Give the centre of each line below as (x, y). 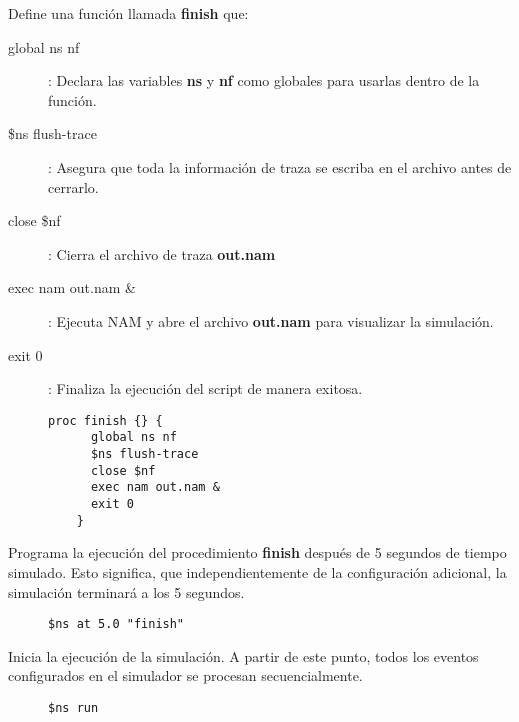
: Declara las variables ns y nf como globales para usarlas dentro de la (264, 80)
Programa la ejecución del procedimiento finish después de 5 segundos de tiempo (257, 552)
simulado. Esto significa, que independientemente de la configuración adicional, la (257, 571)
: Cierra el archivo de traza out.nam (162, 253)
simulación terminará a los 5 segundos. (126, 591)
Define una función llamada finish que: (128, 13)
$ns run (73, 707)
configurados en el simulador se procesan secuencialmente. (185, 675)
